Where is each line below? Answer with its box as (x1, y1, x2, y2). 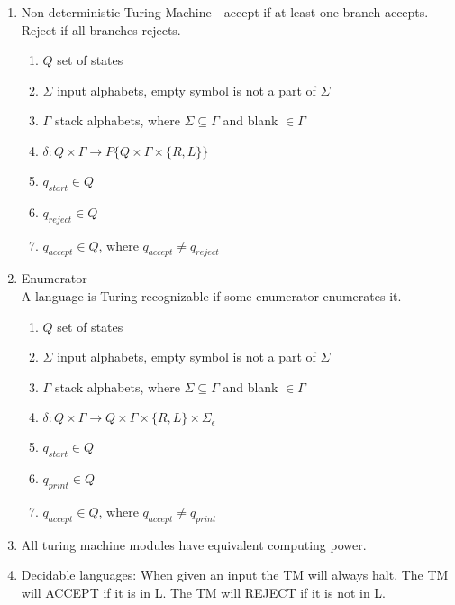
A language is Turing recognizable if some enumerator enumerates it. (21, 286, 402, 305)
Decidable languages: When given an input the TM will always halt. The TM (21, 565, 449, 584)
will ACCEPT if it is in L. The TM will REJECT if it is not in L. (21, 582, 387, 601)
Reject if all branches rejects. (21, 20, 181, 39)
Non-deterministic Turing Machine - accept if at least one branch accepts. (21, 3, 429, 21)
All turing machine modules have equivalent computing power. (21, 535, 367, 554)
